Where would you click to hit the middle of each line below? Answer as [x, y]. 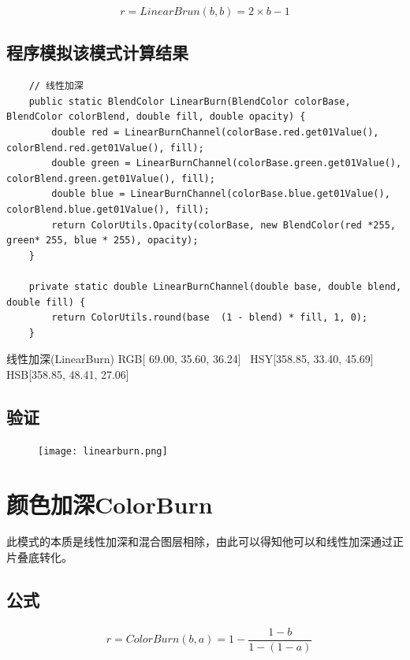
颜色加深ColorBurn [110, 504]
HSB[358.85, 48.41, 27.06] [68, 374]
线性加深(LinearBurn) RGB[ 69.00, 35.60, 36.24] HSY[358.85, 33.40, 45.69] [190, 359]
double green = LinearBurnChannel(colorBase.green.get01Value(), [227, 163]
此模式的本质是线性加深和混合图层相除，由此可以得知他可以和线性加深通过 [199, 541]
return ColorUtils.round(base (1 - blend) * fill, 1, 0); [210, 318]
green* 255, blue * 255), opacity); [102, 241]
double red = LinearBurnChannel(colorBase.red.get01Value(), [215, 132]
